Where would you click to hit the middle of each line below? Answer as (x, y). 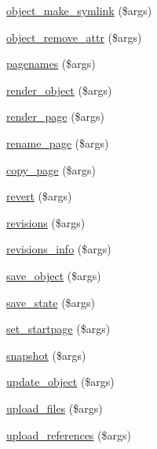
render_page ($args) (56, 116)
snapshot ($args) (46, 355)
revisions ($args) (46, 222)
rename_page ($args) (58, 142)
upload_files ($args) (55, 408)
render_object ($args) (59, 90)
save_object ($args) (54, 275)
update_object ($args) (60, 382)
